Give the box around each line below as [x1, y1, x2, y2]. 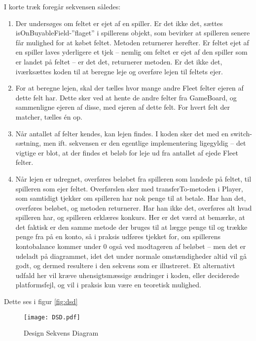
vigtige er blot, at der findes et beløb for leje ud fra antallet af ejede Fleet [15, 147, 238, 157]
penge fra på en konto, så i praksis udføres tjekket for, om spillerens [15, 231, 221, 242]
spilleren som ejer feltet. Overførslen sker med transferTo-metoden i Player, [15, 183, 243, 193]
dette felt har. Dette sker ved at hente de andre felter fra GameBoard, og [15, 92, 237, 102]
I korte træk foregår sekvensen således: [4, 1, 121, 11]
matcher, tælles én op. [15, 111, 82, 122]
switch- [230, 128, 252, 138]
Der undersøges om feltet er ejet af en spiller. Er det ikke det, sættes [15, 18, 223, 28]
